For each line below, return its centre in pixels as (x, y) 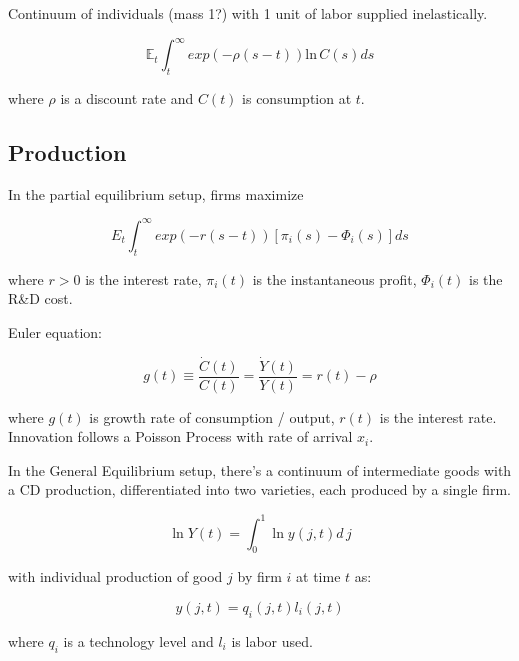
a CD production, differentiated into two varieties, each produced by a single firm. (259, 489)
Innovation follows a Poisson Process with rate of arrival (180, 436)
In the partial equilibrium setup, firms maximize (156, 193)
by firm (259, 576)
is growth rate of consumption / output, (212, 416)
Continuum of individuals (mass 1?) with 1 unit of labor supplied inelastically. (248, 13)
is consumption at (297, 97)
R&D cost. (40, 298)
